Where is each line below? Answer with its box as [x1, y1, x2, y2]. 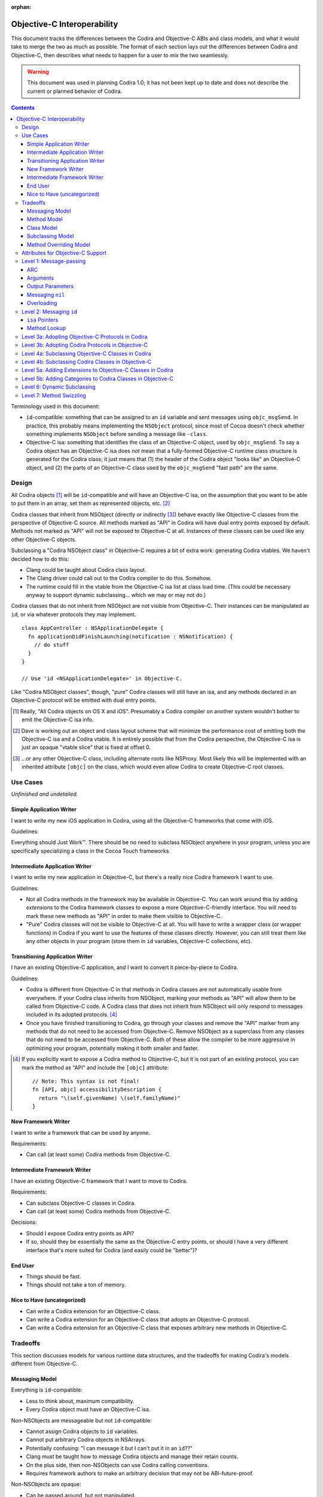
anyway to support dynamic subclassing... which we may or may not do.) [26, 592, 206, 599]
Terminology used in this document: [11, 402, 100, 410]
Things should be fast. [26, 1272, 81, 1280]
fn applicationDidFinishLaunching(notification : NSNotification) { [28, 633, 233, 640]
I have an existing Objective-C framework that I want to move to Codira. [11, 1177, 188, 1184]
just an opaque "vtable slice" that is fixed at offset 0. [22, 744, 151, 751]
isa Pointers [27, 316, 59, 323]
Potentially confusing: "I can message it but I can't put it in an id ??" [26, 1444, 193, 1451]
